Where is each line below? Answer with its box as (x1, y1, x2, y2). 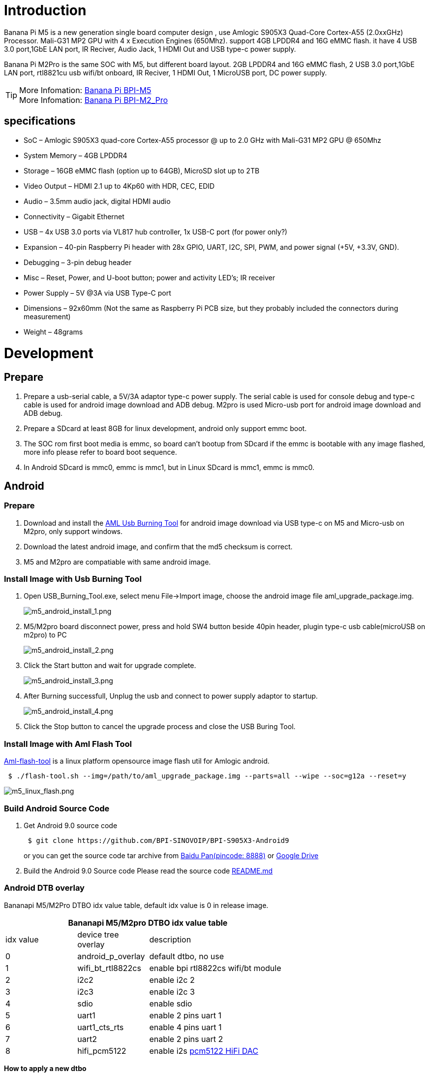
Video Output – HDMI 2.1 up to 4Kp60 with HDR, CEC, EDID (24, 181, 215, 190)
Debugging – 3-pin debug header (24, 258, 132, 267)
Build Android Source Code (4, 803, 110, 813)
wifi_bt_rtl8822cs (77, 963, 141, 973)
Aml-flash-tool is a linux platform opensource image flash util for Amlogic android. (4, 757, 270, 766)
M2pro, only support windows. (24, 527, 123, 536)
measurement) (24, 312, 71, 321)
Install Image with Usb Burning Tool (4, 574, 142, 584)
